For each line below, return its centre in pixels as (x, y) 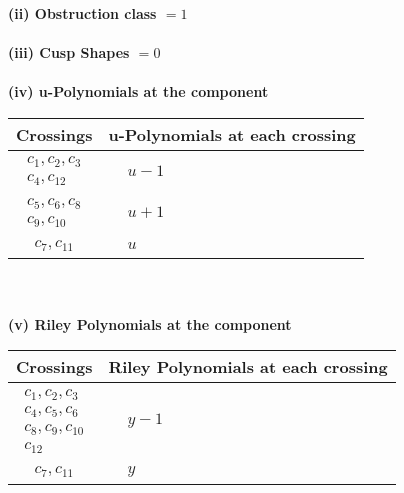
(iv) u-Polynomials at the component (138, 91)
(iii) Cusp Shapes (69, 52)
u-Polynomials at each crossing (232, 134)
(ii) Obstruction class (82, 13)
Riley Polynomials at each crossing (248, 367)
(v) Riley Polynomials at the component (150, 323)
